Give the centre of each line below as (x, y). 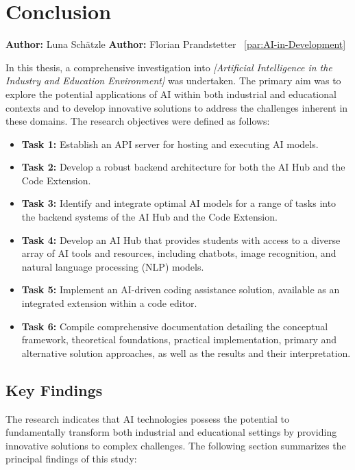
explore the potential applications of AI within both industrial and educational (171, 94)
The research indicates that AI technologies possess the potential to (147, 418)
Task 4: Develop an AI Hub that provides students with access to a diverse (181, 239)
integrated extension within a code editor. (109, 303)
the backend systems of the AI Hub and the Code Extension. (149, 217)
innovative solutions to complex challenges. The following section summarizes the (176, 445)
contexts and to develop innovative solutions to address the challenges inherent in (177, 107)
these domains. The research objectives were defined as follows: (138, 121)
